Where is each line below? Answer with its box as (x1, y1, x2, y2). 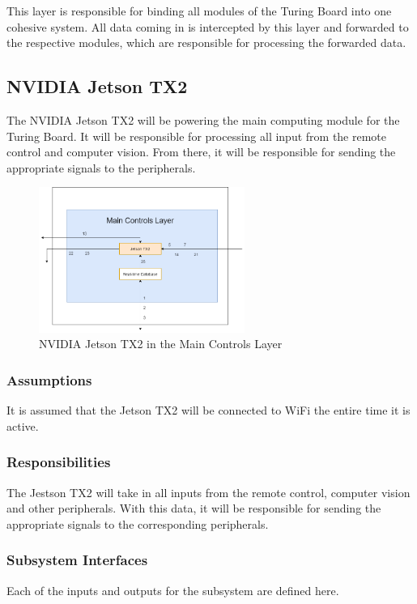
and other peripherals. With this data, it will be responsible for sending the (6, 500, 381, 517)
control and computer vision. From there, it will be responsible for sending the (6, 143, 396, 160)
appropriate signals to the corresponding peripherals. (6, 515, 269, 532)
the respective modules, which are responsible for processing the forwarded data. (6, 34, 406, 51)
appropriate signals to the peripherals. (6, 159, 196, 176)
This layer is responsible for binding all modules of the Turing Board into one (6, 2, 392, 19)
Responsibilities (6, 452, 111, 472)
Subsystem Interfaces (6, 550, 148, 570)
